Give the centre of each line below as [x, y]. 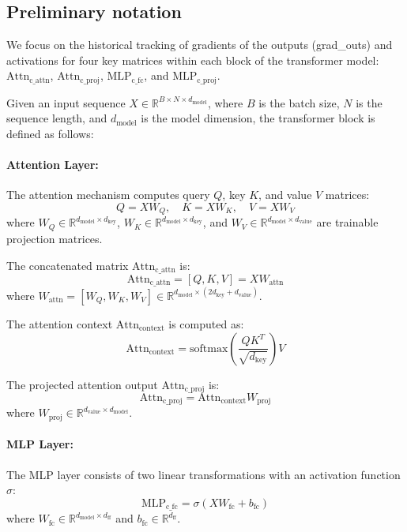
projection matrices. [55, 238]
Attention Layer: [53, 165]
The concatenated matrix [68, 265]
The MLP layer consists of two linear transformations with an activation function [203, 474]
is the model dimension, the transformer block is [258, 118]
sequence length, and [57, 118]
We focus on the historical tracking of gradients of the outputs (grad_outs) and [200, 45]
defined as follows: [50, 134]
